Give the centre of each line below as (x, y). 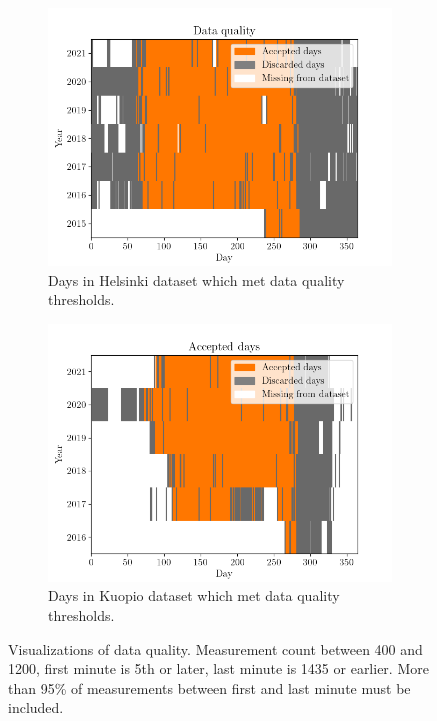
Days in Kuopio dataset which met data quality (194, 595)
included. (36, 707)
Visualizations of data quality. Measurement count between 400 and (215, 648)
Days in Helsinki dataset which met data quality (196, 279)
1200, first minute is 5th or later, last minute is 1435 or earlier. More (218, 668)
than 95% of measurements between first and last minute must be (209, 687)
